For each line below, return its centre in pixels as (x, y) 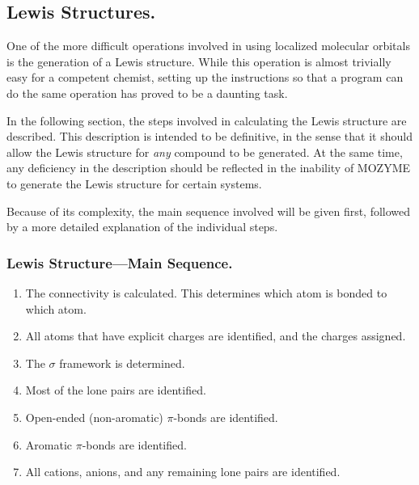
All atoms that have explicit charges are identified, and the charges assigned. (216, 336)
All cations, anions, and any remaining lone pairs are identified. (183, 472)
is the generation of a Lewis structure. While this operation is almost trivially (199, 61)
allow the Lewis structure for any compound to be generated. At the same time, (205, 152)
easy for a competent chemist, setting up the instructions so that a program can (205, 77)
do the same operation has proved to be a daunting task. (147, 93)
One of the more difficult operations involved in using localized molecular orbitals (208, 46)
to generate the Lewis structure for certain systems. (134, 183)
